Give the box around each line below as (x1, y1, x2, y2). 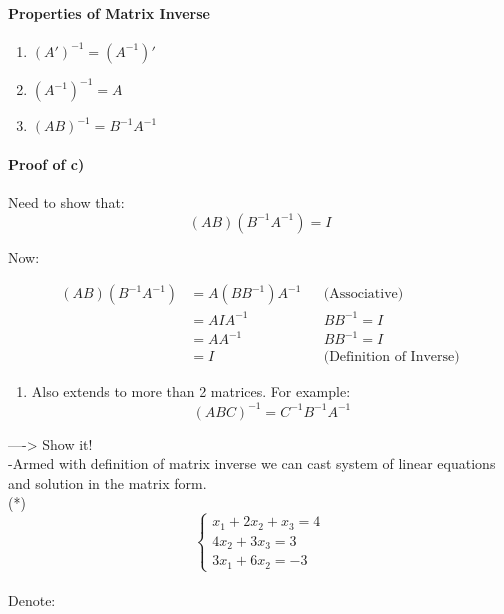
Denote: (8, 590, 56, 611)
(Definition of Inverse (323, 350, 455, 365)
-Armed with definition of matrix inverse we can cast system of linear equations (8, 453, 496, 474)
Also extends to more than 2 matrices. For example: (31, 381, 351, 402)
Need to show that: (8, 192, 125, 213)
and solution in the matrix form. (8, 472, 207, 493)
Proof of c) (8, 153, 85, 174)
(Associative (323, 287, 398, 302)
